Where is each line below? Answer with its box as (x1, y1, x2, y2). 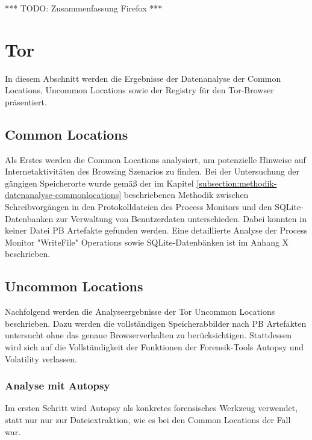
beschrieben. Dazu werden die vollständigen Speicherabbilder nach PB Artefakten (5, 317, 307, 329)
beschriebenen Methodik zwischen (123, 188, 249, 201)
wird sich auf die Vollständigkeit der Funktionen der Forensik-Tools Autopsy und (5, 341, 304, 353)
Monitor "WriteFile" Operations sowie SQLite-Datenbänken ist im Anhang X (5, 235, 289, 248)
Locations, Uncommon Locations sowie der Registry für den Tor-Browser (5, 84, 274, 96)
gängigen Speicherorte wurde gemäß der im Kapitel (5, 176, 194, 189)
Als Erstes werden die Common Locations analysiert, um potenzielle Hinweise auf (5, 153, 306, 166)
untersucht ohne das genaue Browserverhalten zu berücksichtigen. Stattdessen (5, 329, 292, 341)
